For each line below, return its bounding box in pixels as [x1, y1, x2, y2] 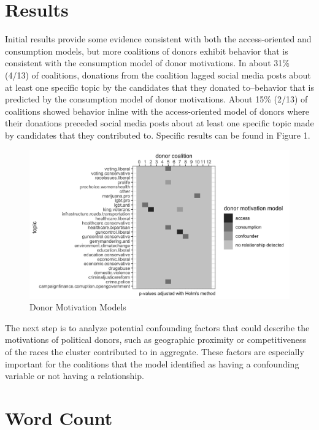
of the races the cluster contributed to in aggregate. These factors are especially [5, 345, 304, 358]
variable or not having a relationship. [5, 369, 144, 382]
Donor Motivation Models [29, 301, 126, 313]
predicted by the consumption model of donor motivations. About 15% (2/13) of [5, 93, 308, 106]
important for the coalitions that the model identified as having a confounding [5, 357, 299, 370]
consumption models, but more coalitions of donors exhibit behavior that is [5, 44, 288, 57]
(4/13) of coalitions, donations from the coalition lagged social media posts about [5, 68, 311, 81]
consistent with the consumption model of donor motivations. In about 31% [5, 56, 290, 69]
